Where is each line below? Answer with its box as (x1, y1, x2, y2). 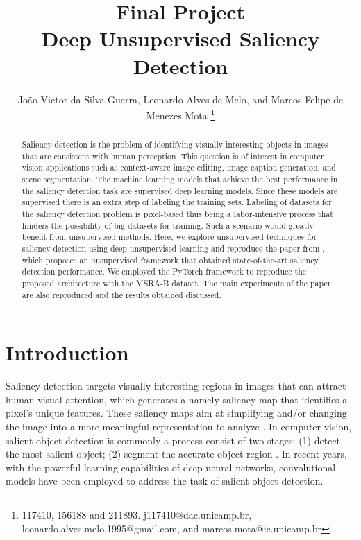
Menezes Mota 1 (146, 106, 215, 122)
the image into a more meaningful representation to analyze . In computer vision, (6, 419, 352, 434)
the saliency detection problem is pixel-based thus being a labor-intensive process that (22, 208, 333, 220)
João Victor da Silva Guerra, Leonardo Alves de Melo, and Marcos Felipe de (17, 92, 344, 106)
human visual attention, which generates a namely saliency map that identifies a (6, 392, 348, 406)
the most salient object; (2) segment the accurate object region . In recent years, (6, 446, 347, 461)
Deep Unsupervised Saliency (41, 24, 320, 53)
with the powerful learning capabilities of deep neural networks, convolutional (6, 460, 336, 474)
